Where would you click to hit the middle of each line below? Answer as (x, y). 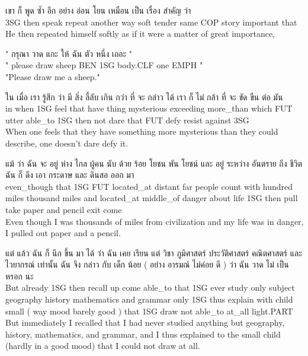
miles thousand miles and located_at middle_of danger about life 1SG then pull (152, 198)
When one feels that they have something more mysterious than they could (142, 131)
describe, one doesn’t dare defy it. (67, 143)
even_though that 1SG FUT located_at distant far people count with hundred (149, 186)
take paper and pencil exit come (64, 209)
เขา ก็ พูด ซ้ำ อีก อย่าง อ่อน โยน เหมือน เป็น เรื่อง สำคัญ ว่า (98, 10)
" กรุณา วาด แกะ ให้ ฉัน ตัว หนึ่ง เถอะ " (69, 53)
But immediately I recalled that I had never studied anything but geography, (145, 322)
